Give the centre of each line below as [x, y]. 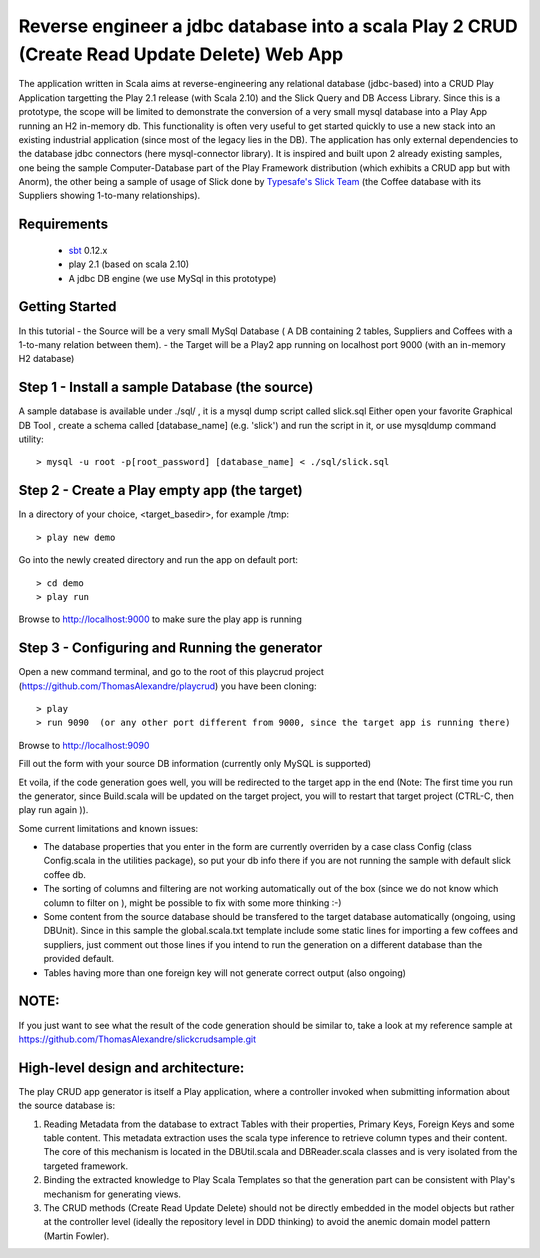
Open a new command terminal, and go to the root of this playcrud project [171, 672]
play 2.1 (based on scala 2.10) [129, 264]
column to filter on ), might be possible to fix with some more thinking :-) [192, 902]
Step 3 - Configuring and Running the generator [170, 648]
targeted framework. [86, 1166]
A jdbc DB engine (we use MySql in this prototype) [172, 278]
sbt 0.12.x [88, 250]
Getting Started [67, 306]
